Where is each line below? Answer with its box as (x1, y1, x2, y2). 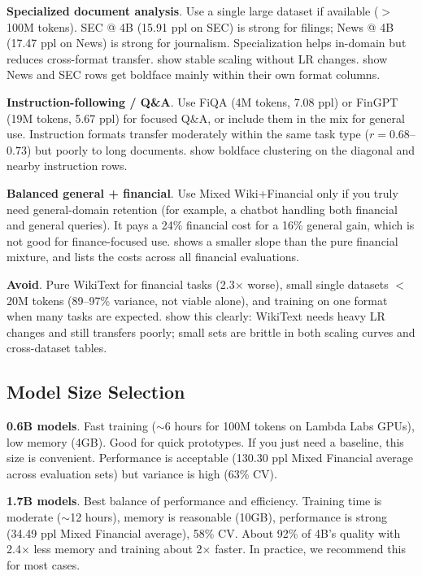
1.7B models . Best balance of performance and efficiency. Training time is (7, 492, 382, 509)
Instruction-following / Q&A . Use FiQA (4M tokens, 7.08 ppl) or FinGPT (7, 93, 398, 110)
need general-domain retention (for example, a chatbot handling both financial (7, 200, 398, 217)
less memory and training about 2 (33, 540, 202, 557)
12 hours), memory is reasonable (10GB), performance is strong (70, 508, 387, 526)
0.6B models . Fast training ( (7, 417, 156, 434)
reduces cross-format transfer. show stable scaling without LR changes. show (7, 50, 388, 67)
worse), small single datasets (247, 275, 389, 292)
